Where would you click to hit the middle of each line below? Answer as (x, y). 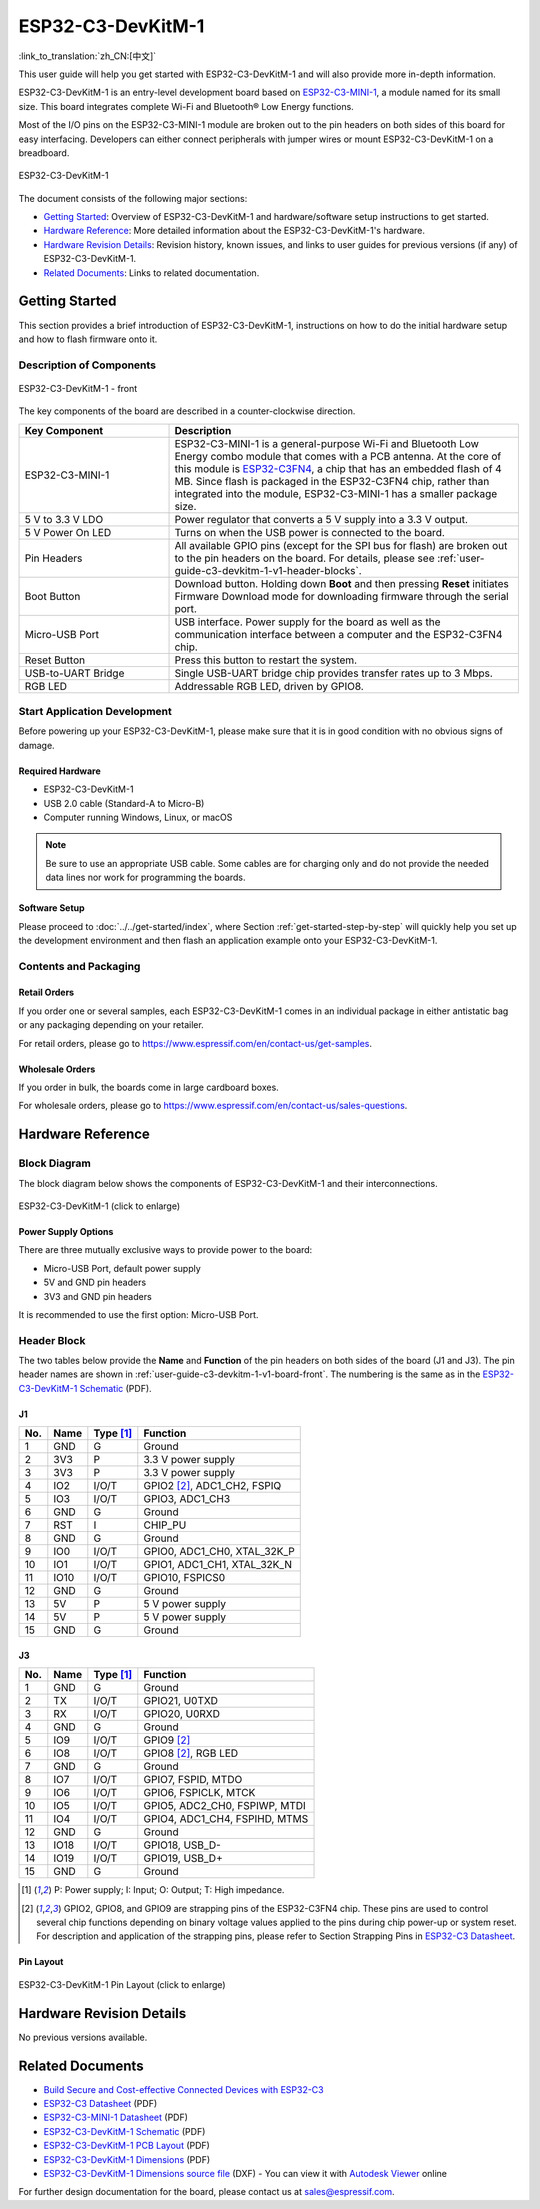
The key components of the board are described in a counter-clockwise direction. (187, 411)
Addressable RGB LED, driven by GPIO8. (269, 686)
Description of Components (87, 365)
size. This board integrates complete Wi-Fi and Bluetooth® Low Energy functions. (186, 106)
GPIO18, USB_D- (182, 1845)
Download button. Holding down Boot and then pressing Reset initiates (341, 583)
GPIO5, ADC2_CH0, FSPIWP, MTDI (225, 1806)
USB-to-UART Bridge (74, 673)
